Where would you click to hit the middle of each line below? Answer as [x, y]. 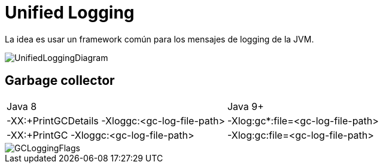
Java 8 [22, 106]
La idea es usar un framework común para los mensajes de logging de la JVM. [159, 39]
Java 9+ [245, 106]
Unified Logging [70, 13]
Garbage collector [60, 81]
